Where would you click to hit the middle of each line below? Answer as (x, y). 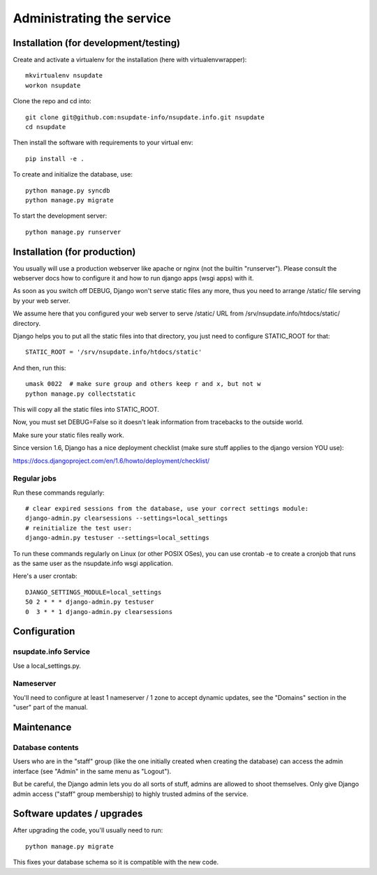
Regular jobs (35, 479)
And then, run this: (39, 368)
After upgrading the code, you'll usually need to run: (88, 830)
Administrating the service (92, 18)
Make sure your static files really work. (69, 435)
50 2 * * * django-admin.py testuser (90, 602)
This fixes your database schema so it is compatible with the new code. (116, 862)
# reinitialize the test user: (79, 528)
